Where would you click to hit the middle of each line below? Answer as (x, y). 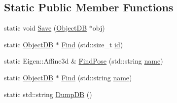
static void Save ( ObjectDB (46, 28)
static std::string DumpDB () (48, 94)
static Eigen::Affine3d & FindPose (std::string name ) (84, 61)
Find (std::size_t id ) (92, 44)
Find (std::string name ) (97, 77)
